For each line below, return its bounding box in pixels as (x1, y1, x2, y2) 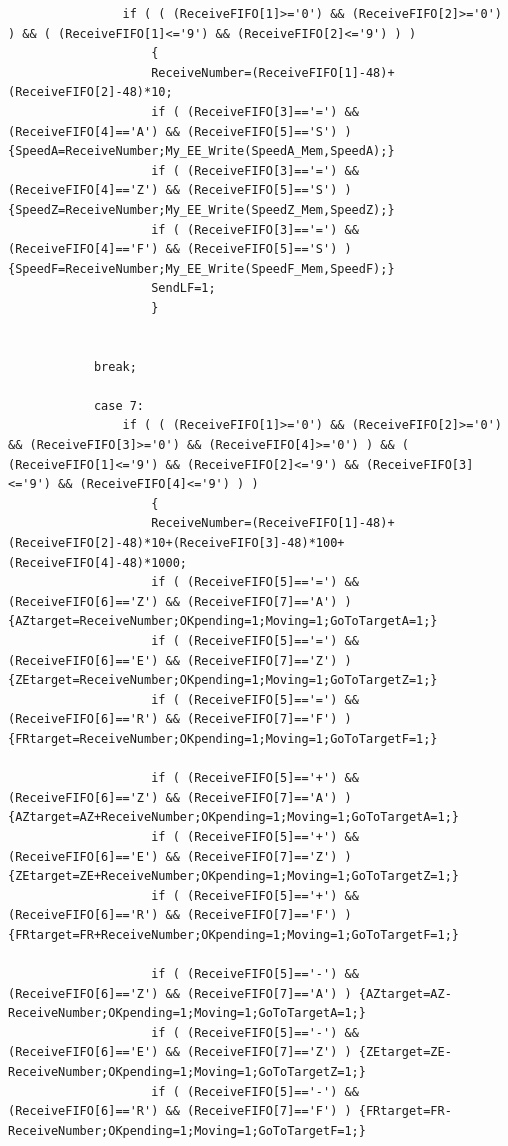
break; (93, 359, 137, 374)
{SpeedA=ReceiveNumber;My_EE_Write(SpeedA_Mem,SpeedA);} (8, 144, 395, 159)
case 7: (93, 398, 145, 413)
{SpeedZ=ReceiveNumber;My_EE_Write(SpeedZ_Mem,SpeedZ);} (8, 202, 395, 217)
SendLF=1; (151, 281, 216, 296)
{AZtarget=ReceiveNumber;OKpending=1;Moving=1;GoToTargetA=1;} (8, 614, 438, 629)
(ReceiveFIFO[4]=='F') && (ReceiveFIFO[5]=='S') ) (8, 242, 352, 257)
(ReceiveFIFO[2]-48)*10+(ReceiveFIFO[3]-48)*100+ (8, 536, 345, 551)
